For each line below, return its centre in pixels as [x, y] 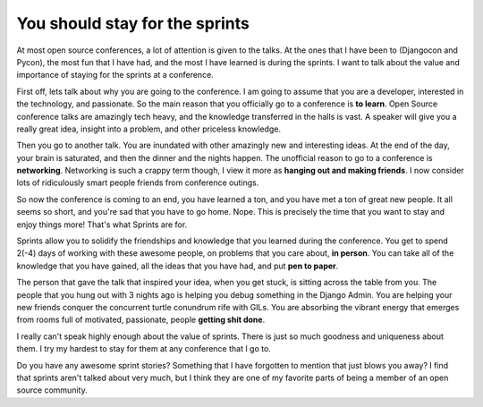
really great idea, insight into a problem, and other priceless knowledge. [149, 129]
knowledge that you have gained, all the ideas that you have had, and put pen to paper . [178, 266]
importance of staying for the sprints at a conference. [115, 75]
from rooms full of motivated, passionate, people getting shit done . [141, 320]
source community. [52, 390]
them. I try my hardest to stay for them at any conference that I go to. [144, 349]
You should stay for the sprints [133, 23]
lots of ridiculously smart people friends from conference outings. [138, 182]
